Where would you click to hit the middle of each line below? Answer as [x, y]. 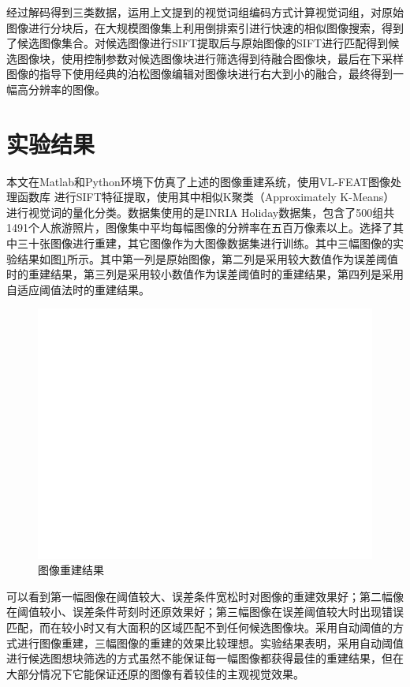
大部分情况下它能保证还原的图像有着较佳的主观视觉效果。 [155, 673]
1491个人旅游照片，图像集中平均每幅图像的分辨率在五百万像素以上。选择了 [199, 228]
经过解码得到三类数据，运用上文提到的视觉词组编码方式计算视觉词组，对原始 [205, 12]
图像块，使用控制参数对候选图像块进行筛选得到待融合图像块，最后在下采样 [210, 58]
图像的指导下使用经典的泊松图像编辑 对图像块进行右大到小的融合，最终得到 [199, 74]
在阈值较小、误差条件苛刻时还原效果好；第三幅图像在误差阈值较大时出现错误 [205, 612]
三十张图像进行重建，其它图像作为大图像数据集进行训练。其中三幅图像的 [205, 243]
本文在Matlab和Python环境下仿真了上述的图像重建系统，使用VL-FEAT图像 [198, 181]
